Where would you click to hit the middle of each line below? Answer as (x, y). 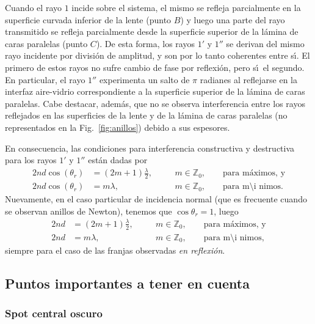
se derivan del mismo (265, 43)
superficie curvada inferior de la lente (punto (88, 19)
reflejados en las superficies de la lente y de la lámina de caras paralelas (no (146, 115)
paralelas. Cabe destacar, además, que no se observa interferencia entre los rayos (155, 103)
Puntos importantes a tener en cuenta (127, 283)
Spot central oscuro (54, 313)
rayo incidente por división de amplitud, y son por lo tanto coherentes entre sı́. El (157, 55)
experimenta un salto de (144, 79)
